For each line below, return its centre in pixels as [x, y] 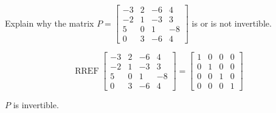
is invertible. [36, 105]
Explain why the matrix [50, 23]
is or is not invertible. [232, 23]
